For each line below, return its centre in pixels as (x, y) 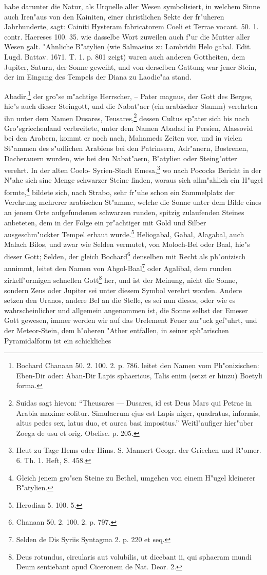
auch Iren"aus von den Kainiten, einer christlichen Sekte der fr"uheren (114, 16)
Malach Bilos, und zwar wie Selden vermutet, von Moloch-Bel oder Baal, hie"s (127, 244)
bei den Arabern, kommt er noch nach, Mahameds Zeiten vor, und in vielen (123, 138)
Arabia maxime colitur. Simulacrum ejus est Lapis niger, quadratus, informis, (138, 413)
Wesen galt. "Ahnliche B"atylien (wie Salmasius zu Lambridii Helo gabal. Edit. (128, 46)
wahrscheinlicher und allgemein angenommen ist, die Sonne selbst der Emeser (126, 310)
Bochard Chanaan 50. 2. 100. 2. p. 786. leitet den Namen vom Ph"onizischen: (138, 365)
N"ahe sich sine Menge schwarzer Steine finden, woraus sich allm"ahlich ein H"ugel (133, 180)
